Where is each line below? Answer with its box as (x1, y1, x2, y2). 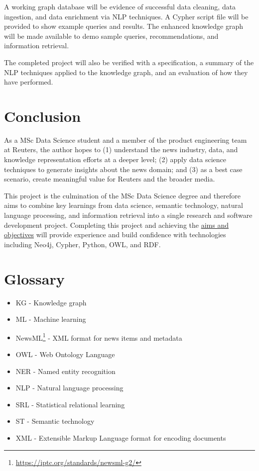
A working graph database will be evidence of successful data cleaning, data (4, 1, 236, 11)
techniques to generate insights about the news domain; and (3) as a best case (4, 164, 243, 174)
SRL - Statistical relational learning (15, 399, 125, 409)
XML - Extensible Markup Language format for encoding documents (15, 432, 226, 443)
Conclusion (4, 105, 81, 126)
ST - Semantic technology (15, 416, 95, 426)
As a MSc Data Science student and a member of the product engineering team (4, 134, 247, 145)
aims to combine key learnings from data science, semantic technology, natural (4, 200, 243, 210)
